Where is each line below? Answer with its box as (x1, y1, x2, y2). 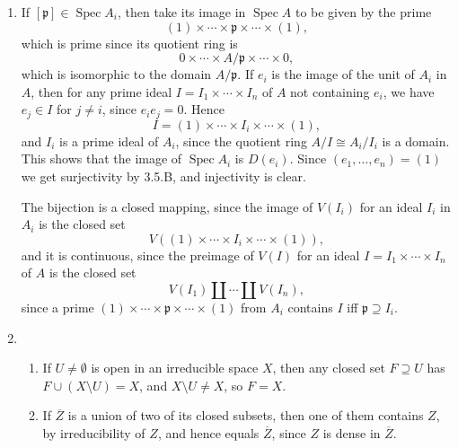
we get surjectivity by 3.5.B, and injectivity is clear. (21, 167, 306, 186)
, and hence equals (157, 423, 260, 442)
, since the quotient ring (175, 131, 307, 150)
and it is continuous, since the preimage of (21, 245, 254, 264)
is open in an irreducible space (91, 358, 259, 377)
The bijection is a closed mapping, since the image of (21, 197, 313, 215)
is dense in (322, 423, 381, 442)
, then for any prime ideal (31, 82, 172, 101)
